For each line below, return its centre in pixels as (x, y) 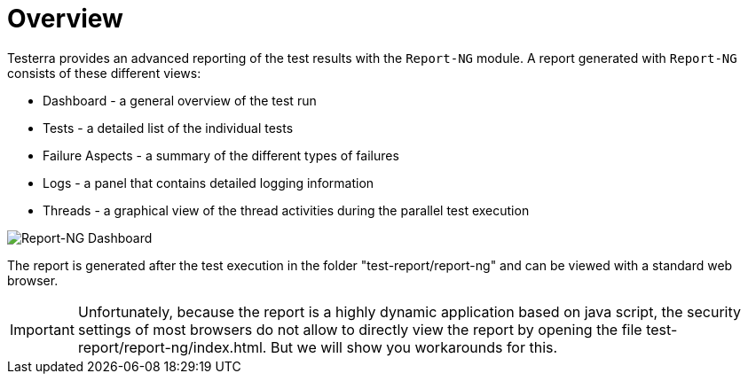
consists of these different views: (104, 73)
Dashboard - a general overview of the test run (180, 100)
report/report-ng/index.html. (172, 347)
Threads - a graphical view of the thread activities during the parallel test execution (286, 210)
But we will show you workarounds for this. (414, 347)
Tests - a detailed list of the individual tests (168, 128)
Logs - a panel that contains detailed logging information (209, 183)
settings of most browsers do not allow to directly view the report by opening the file (360, 329)
